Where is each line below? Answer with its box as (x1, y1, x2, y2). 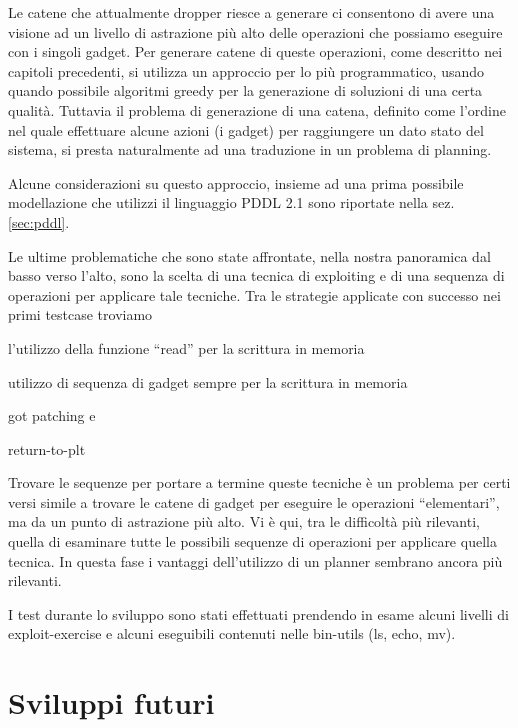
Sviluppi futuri (8, 682, 215, 723)
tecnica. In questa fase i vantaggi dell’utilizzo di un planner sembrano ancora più (8, 550, 503, 571)
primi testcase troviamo (8, 304, 153, 325)
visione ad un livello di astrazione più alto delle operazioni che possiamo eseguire (8, 21, 503, 42)
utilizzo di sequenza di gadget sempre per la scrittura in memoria (8, 371, 408, 392)
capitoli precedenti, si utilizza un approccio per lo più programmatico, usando (8, 60, 484, 81)
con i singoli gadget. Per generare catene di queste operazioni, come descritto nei (8, 41, 503, 62)
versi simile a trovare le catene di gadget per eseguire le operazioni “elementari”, (8, 491, 500, 512)
